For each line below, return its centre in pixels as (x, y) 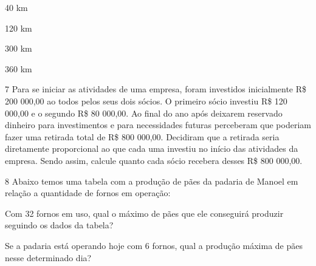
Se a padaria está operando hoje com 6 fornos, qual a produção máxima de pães (154, 245)
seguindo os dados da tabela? (59, 225)
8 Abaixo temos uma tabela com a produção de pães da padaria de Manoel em (152, 181)
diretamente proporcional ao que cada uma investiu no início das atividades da (152, 148)
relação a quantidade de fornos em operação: (88, 193)
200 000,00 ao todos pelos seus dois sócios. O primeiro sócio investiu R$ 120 (146, 101)
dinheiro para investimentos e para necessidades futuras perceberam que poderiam (158, 125)
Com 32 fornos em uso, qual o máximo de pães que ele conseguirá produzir (144, 213)
